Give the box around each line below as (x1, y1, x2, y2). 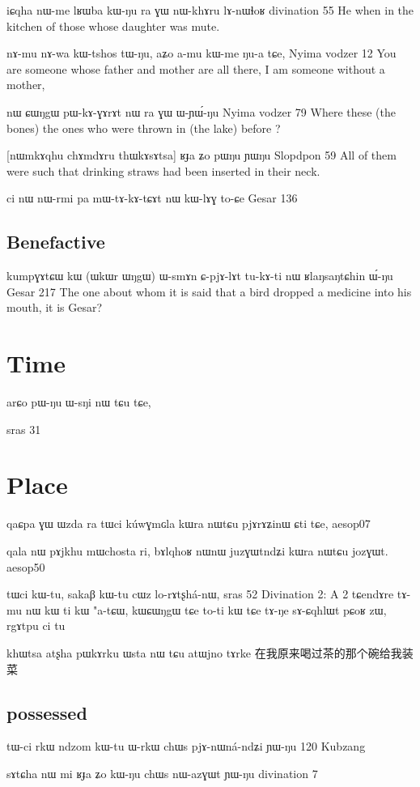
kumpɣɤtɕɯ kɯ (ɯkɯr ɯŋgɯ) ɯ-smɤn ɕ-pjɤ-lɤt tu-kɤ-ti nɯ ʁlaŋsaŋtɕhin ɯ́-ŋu (6, 267, 393, 284)
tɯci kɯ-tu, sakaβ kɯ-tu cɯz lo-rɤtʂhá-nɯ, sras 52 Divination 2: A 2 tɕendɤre (6, 585, 394, 602)
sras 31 (6, 420, 41, 437)
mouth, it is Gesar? (6, 299, 103, 316)
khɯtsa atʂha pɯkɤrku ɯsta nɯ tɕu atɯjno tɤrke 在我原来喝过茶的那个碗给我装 (6, 644, 414, 661)
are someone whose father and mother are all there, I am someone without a (6, 60, 385, 77)
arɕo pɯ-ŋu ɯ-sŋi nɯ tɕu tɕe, (6, 393, 151, 411)
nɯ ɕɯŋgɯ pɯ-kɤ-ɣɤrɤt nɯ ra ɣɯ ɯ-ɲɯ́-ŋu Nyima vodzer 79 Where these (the (6, 103, 396, 120)
